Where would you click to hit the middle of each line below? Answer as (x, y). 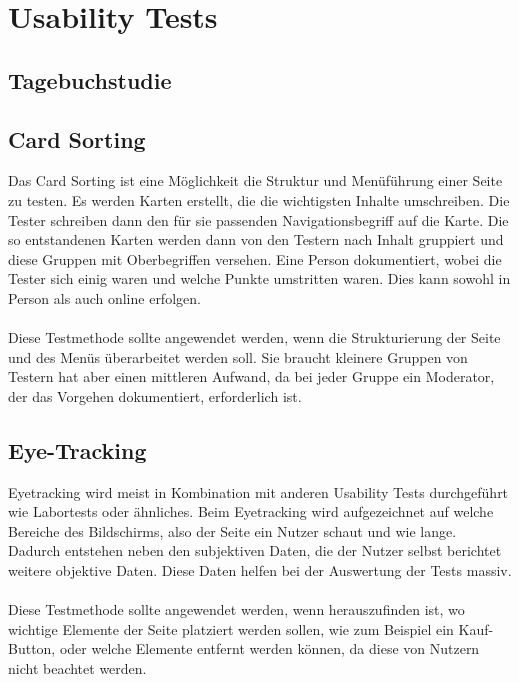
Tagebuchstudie (90, 79)
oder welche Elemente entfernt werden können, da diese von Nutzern (269, 648)
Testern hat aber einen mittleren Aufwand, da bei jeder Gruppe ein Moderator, (251, 376)
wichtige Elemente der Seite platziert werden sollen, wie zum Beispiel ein (231, 628)
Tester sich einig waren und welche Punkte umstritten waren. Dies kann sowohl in (259, 278)
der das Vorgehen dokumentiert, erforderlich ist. (155, 395)
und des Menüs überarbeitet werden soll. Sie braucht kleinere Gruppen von (238, 356)
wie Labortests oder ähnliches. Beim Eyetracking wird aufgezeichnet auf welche (251, 511)
